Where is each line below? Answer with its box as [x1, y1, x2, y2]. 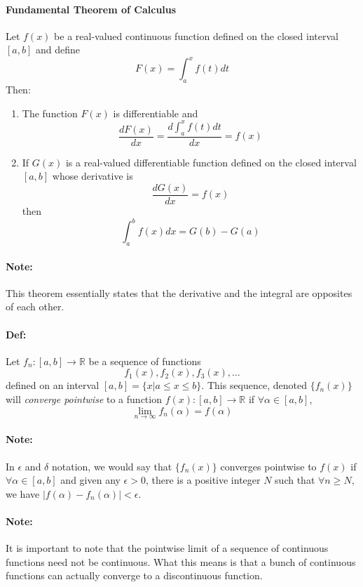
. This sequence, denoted [201, 378, 307, 393]
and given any [60, 473, 121, 487]
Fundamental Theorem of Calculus [6, 1, 177, 16]
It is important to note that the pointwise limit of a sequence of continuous [6, 541, 329, 555]
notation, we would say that [51, 459, 172, 473]
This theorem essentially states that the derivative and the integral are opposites [6, 285, 352, 300]
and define [35, 42, 80, 57]
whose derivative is [52, 169, 133, 183]
